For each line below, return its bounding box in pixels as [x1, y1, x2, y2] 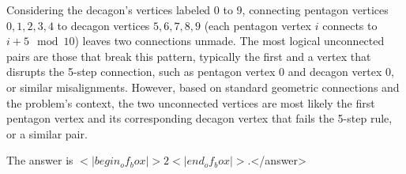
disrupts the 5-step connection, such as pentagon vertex [6, 63, 276, 80]
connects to [322, 17, 378, 33]
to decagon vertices [57, 17, 150, 33]
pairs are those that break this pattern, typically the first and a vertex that [6, 47, 371, 64]
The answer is [6, 152, 73, 168]
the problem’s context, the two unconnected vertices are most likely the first [6, 94, 375, 111]
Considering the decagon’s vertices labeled [6, 2, 211, 17]
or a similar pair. [6, 125, 88, 142]
